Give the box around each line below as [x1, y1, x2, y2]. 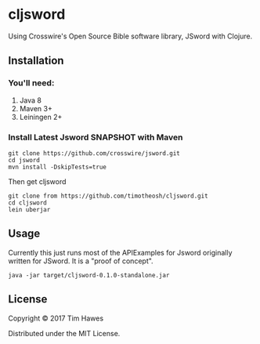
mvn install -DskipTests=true [8, 163, 107, 171]
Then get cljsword [8, 176, 67, 186]
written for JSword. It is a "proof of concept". [8, 256, 154, 266]
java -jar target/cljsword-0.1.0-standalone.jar [8, 271, 170, 279]
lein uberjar [8, 205, 51, 213]
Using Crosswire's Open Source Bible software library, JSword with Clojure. [8, 31, 253, 41]
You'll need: [8, 78, 55, 89]
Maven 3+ [19, 103, 52, 113]
